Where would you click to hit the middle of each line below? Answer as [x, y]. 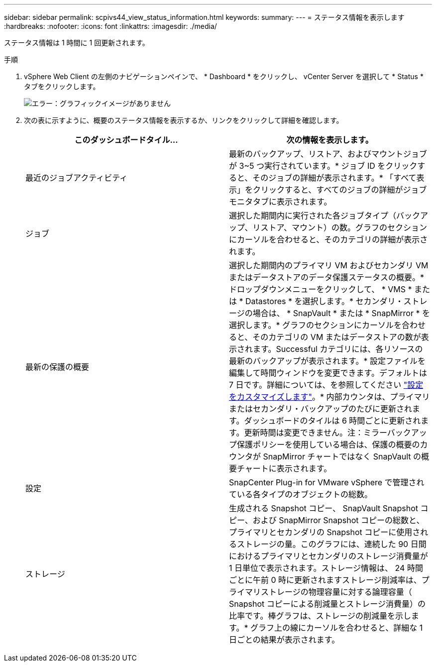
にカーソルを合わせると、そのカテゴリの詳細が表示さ [328, 239]
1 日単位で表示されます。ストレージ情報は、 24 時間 [326, 568]
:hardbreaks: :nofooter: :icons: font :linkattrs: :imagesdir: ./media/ [110, 26]
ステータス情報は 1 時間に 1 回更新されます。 [77, 43]
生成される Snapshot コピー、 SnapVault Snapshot [324, 508]
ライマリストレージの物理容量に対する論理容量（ [321, 592]
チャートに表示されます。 [284, 468]
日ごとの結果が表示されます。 [284, 640]
